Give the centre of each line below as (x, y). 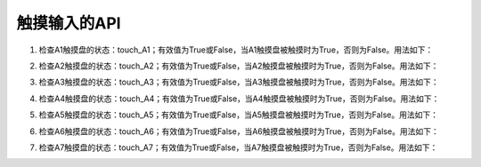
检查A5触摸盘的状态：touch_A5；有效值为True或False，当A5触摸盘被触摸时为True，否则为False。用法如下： (239, 115)
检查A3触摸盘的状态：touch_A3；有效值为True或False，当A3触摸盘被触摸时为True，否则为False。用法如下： (239, 82)
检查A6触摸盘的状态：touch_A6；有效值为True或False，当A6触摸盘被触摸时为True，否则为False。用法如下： (239, 131)
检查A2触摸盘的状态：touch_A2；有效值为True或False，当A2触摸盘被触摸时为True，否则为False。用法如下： (239, 66)
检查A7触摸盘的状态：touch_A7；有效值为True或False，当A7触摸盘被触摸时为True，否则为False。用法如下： (238, 147)
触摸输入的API (69, 23)
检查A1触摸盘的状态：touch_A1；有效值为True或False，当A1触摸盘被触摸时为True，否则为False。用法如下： (236, 50)
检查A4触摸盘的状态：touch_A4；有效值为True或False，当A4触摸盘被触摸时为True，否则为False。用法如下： (239, 99)
